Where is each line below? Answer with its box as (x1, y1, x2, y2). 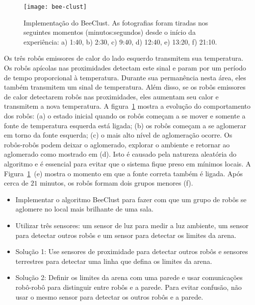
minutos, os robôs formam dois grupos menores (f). (40, 178, 193, 188)
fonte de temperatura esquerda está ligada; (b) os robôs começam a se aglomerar (4, 120, 247, 130)
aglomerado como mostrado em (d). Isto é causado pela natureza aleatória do (4, 149, 237, 159)
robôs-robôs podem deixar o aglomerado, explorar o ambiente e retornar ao (4, 139, 230, 149)
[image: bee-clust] (24, 3, 87, 10)
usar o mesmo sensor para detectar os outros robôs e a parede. (15, 291, 204, 302)
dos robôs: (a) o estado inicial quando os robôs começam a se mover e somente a (4, 111, 246, 120)
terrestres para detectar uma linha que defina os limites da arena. (15, 256, 212, 266)
